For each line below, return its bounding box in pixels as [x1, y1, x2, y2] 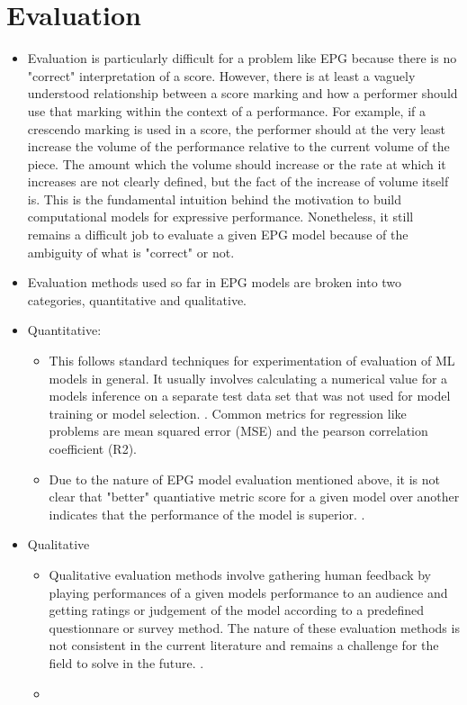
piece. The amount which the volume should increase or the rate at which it [27, 154, 446, 173]
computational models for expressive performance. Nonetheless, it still [27, 207, 414, 226]
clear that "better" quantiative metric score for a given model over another [49, 487, 460, 506]
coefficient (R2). [49, 439, 137, 457]
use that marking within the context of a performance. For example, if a [27, 101, 427, 120]
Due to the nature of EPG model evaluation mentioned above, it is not [49, 469, 441, 488]
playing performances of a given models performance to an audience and [49, 583, 448, 601]
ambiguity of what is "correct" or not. [27, 242, 235, 261]
